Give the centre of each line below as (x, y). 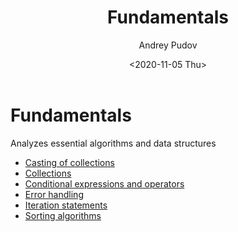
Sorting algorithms (63, 215)
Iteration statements (66, 205)
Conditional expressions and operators (104, 183)
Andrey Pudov (168, 45)
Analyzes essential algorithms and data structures (113, 143)
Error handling (54, 194)
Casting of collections (69, 162)
